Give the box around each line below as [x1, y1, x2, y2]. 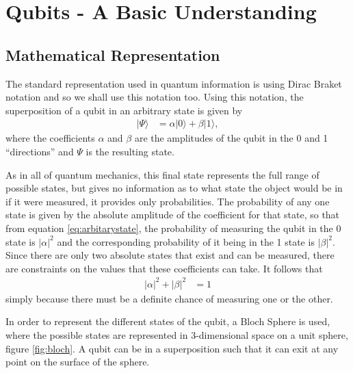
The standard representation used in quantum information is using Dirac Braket [5, 76, 342, 90]
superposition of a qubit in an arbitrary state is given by [5, 103, 243, 117]
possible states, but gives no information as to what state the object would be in [5, 181, 343, 195]
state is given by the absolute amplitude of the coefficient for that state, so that [5, 207, 340, 222]
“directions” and [5, 144, 74, 158]
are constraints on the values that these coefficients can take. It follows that [5, 261, 323, 275]
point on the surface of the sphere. [5, 355, 150, 369]
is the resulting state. [86, 144, 174, 158]
